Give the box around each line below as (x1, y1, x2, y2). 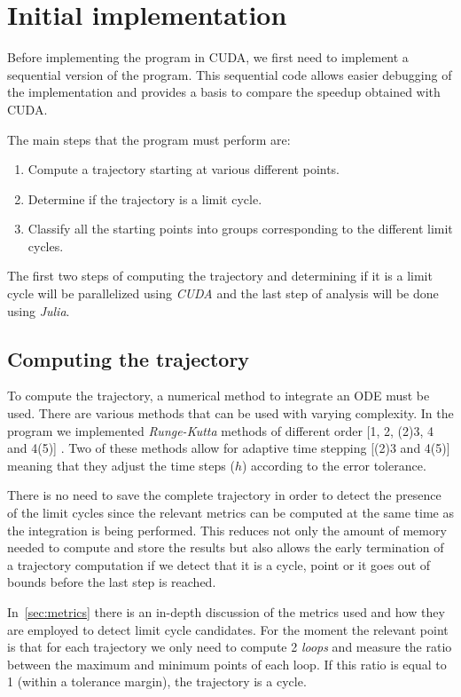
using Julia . (7, 301, 70, 320)
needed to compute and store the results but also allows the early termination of (7, 538, 444, 557)
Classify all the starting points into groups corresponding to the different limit (27, 219, 453, 238)
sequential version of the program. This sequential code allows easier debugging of (7, 65, 452, 83)
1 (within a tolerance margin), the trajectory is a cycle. (7, 672, 307, 691)
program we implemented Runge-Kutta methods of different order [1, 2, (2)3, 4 (7, 421, 434, 440)
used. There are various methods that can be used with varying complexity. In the (7, 404, 454, 423)
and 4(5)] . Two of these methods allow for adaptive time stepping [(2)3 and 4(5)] (7, 439, 450, 457)
